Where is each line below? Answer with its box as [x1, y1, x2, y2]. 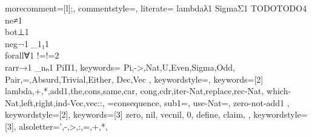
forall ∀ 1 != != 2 [5, 49, 59, 62]
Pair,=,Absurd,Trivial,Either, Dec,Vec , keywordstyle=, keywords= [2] [5, 72, 264, 85]
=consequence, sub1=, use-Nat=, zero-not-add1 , [107, 96, 290, 109]
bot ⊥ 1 [5, 25, 29, 38]
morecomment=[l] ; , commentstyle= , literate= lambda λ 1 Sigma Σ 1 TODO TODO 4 [5, 2, 307, 14]
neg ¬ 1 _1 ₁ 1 [5, 37, 49, 49]
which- [267, 84, 291, 97]
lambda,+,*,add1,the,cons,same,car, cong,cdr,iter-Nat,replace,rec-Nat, [5, 84, 264, 97]
